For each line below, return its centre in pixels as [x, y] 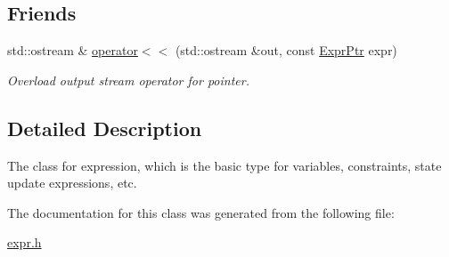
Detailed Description [105, 128]
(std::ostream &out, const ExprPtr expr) [286, 50]
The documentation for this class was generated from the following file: [201, 212]
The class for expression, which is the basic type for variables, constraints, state [224, 165]
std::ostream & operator [73, 50]
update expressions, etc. [72, 183]
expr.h [24, 242]
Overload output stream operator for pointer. [128, 80]
